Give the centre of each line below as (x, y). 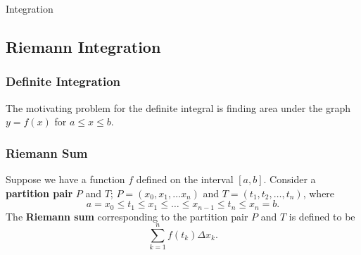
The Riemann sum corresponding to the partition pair (127, 216)
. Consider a (290, 179)
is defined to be (322, 216)
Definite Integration (63, 81)
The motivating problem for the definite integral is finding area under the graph (178, 107)
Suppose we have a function (65, 179)
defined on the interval (185, 179)
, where (319, 193)
